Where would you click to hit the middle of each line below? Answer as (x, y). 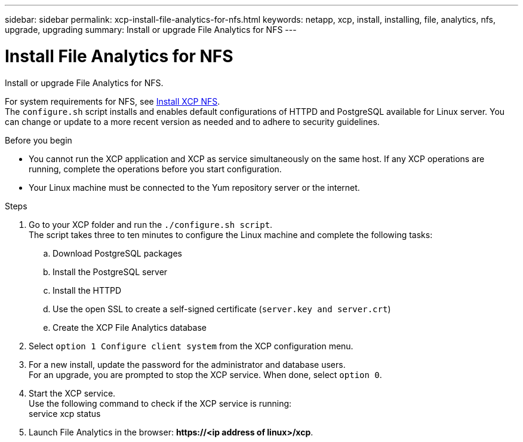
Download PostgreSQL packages (117, 253)
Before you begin (39, 140)
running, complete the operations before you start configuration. (155, 169)
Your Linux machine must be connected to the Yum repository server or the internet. (194, 187)
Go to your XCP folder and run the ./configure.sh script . (151, 224)
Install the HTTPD (87, 290)
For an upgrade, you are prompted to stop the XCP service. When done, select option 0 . (205, 374)
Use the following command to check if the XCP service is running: (160, 403)
